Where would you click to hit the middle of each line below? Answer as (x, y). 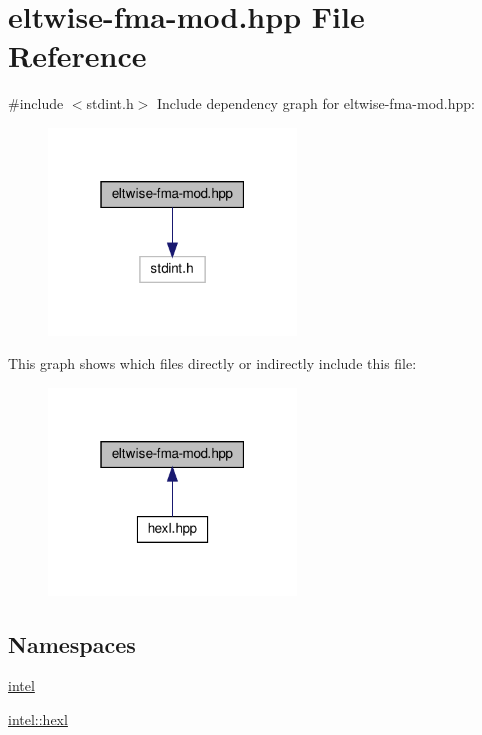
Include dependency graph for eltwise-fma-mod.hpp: (316, 103)
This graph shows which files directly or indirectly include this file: (212, 363)
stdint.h (110, 103)
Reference (77, 55)
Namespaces (72, 643)
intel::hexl (38, 719)
